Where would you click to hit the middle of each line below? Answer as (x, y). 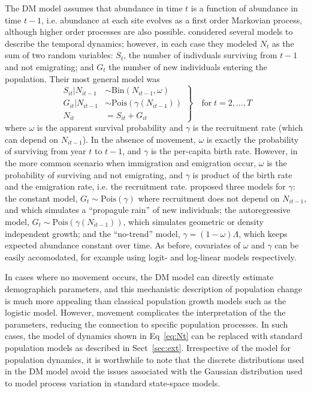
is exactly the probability (253, 139)
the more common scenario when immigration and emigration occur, (131, 163)
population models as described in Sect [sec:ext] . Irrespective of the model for (148, 347)
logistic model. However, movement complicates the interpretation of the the (145, 312)
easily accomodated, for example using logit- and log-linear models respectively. (151, 256)
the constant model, (41, 198)
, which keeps (263, 233)
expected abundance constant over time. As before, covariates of (123, 245)
